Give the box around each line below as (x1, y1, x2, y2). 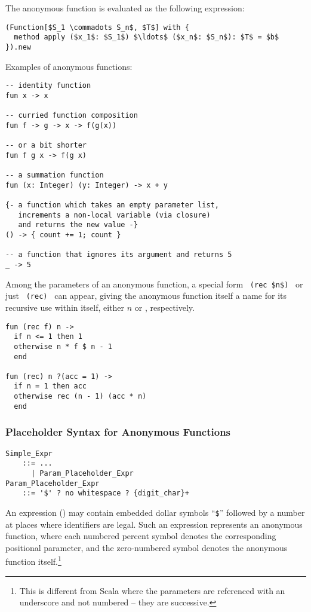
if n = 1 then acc (14, 382, 87, 391)
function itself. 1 (5, 553, 61, 568)
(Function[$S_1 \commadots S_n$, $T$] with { (5, 23, 189, 32)
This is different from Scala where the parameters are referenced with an (19, 584, 285, 596)
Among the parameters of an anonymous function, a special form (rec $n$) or (5, 277, 303, 290)
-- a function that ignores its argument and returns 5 (5, 250, 232, 259)
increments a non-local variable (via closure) (18, 210, 211, 219)
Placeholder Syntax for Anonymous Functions (5, 424, 231, 439)
